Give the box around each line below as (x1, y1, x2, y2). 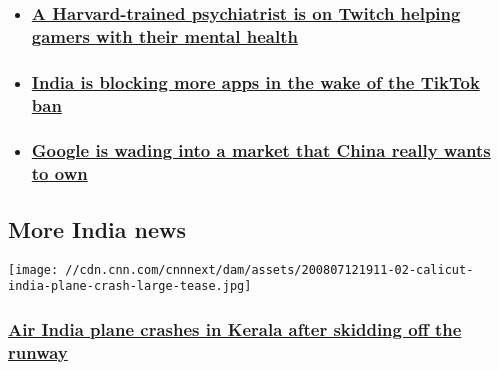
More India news (8, 213, 187, 244)
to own (31, 161, 88, 186)
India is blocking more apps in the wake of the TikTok (31, 69, 480, 94)
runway (8, 339, 68, 364)
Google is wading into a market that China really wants (31, 138, 491, 163)
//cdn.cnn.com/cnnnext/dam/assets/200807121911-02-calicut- (65, 262, 474, 277)
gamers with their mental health (31, 23, 298, 48)
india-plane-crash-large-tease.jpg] (8, 279, 252, 294)
